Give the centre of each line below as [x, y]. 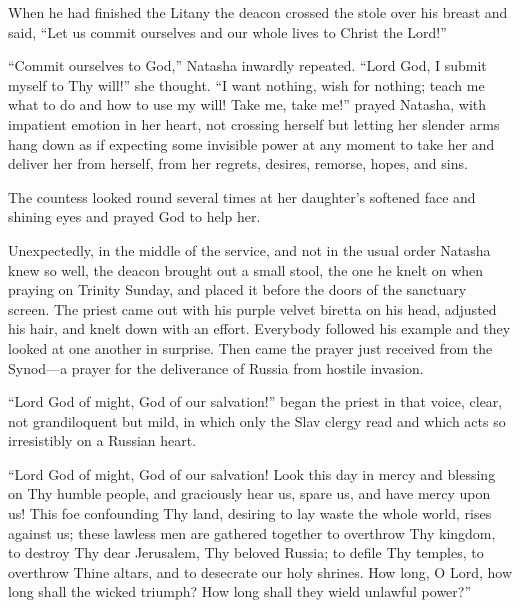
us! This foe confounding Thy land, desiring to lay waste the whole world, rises [250, 513]
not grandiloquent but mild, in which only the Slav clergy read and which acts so [257, 420]
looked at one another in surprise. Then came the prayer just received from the [250, 347]
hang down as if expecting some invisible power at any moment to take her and [251, 143]
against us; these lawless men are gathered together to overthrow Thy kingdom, [252, 532]
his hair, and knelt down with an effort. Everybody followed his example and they [259, 328]
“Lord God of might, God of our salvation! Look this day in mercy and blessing [252, 473]
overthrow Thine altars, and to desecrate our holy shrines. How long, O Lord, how [260, 571]
